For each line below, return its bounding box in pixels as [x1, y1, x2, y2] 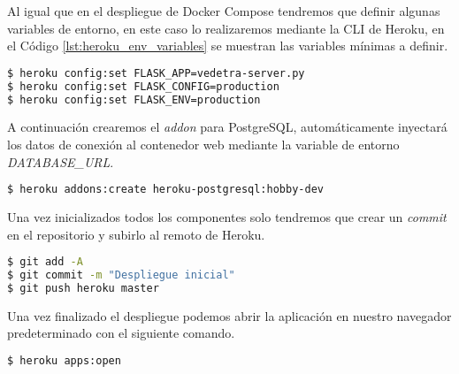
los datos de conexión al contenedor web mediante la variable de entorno [7, 135, 400, 153]
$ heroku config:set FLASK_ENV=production [7, 93, 261, 106]
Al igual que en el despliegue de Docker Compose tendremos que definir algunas [7, 2, 440, 19]
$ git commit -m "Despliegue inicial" [7, 269, 235, 282]
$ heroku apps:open [7, 355, 121, 368]
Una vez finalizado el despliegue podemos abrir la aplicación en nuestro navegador [7, 306, 452, 324]
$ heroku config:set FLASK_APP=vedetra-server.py [7, 66, 305, 80]
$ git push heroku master [7, 282, 159, 294]
